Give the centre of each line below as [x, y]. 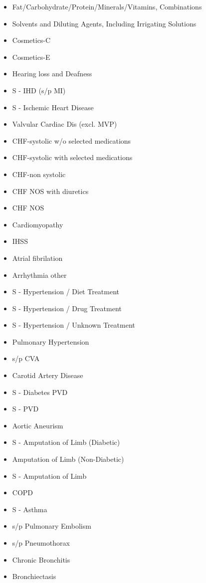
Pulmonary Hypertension [51, 341]
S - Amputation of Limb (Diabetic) [66, 442]
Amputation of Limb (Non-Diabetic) [68, 459]
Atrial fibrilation [37, 258]
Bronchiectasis [34, 576]
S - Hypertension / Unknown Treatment [74, 325]
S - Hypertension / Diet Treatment [66, 291]
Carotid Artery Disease [48, 375]
